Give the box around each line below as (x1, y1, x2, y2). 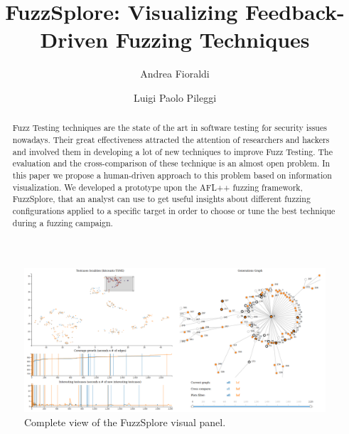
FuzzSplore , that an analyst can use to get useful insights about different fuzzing (12, 193, 311, 205)
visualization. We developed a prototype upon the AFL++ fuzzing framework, (12, 181, 303, 193)
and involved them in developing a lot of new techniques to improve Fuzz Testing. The (12, 145, 333, 157)
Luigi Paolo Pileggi (133, 90, 217, 105)
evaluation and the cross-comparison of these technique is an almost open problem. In (12, 157, 331, 169)
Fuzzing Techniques (115, 25, 310, 54)
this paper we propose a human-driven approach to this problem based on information (12, 169, 332, 181)
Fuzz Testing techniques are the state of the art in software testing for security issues (12, 122, 327, 134)
